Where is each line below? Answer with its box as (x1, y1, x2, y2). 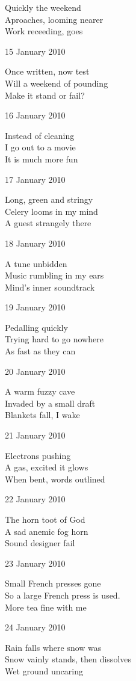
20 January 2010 (5, 365, 66, 377)
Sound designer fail (5, 537, 75, 549)
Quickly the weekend (5, 1, 81, 13)
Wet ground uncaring (5, 664, 84, 677)
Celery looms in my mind (5, 205, 98, 217)
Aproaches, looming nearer (5, 13, 104, 25)
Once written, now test (5, 65, 90, 78)
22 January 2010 (5, 493, 66, 505)
